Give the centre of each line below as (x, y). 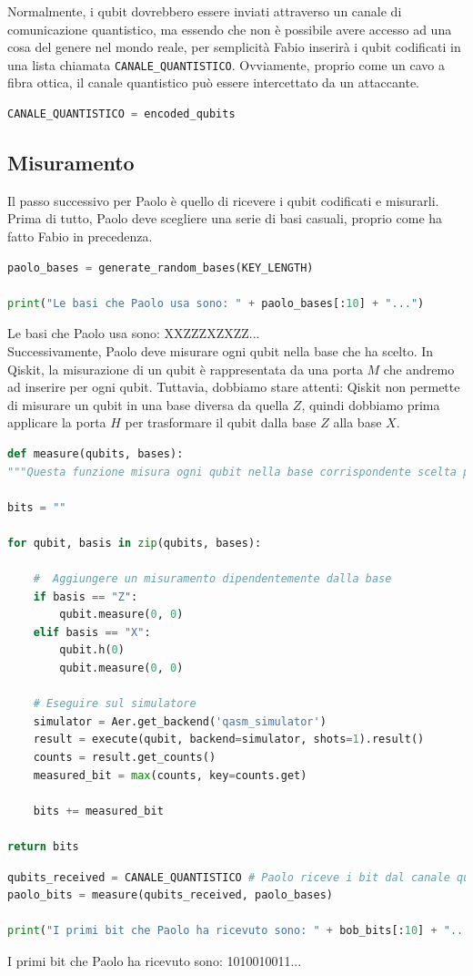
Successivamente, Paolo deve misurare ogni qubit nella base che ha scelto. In (221, 350)
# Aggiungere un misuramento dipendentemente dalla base (212, 579)
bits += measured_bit (98, 811)
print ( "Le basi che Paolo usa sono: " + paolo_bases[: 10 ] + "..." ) (216, 303)
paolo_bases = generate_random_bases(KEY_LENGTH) (161, 267)
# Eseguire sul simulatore (115, 704)
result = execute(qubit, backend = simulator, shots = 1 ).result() (229, 740)
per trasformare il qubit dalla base (221, 422)
